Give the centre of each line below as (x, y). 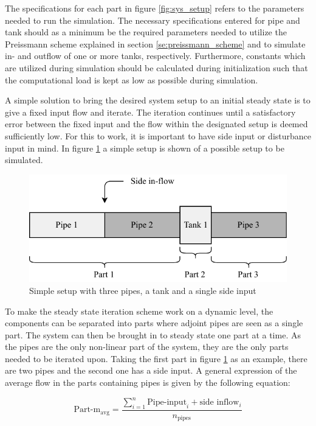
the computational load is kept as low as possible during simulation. (132, 79)
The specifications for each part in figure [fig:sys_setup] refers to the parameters (155, 8)
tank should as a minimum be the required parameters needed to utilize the (146, 32)
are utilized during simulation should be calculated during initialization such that (156, 67)
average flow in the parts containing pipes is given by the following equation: (148, 382)
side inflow (219, 403)
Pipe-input (167, 403)
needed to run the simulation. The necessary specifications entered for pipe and (153, 20)
